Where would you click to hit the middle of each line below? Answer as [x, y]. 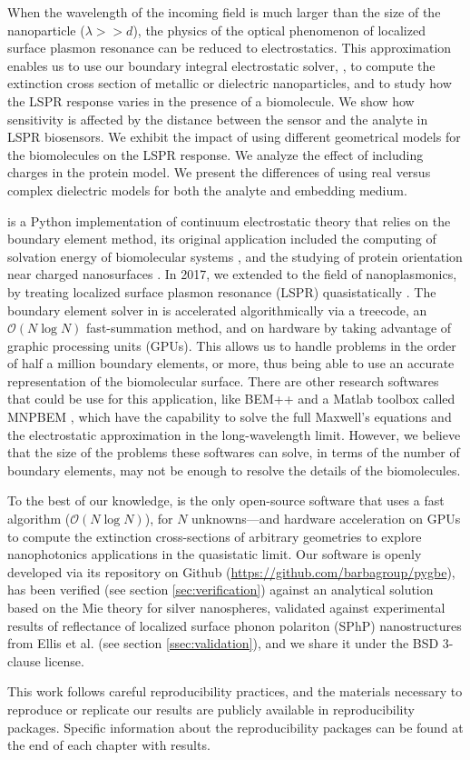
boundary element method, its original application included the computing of [222, 239]
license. [64, 660]
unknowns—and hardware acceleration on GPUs [326, 519]
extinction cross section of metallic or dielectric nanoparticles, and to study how [230, 83]
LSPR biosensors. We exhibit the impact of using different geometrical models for [234, 137]
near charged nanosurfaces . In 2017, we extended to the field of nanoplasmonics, [232, 274]
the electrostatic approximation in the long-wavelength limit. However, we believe [234, 434]
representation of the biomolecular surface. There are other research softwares [223, 380]
